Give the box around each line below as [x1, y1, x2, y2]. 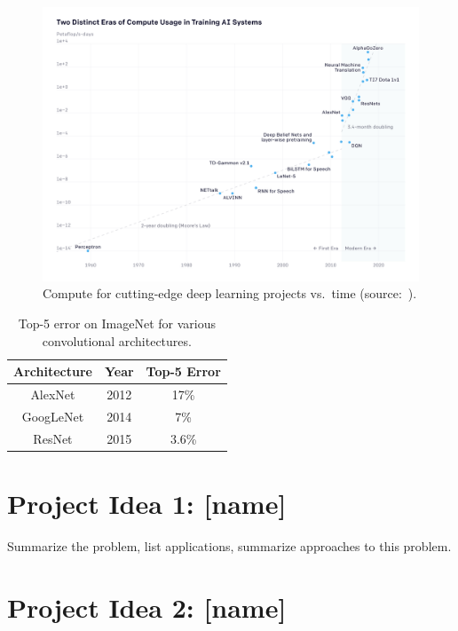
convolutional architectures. [42, 331, 192, 350]
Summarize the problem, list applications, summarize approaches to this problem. [7, 537, 452, 556]
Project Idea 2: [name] [7, 588, 287, 625]
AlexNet [30, 385, 75, 404]
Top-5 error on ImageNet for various [18, 314, 217, 333]
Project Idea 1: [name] [7, 485, 287, 522]
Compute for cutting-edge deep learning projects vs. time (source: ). [43, 284, 417, 303]
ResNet [33, 429, 73, 447]
